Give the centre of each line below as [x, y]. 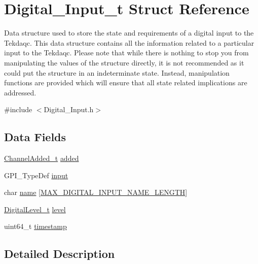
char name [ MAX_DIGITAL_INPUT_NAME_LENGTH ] [96, 192]
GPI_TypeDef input [36, 175]
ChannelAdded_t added [42, 158]
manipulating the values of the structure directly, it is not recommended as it [124, 62]
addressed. [20, 92]
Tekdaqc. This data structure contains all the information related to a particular [129, 42]
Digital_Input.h [69, 109]
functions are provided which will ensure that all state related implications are [126, 82]
